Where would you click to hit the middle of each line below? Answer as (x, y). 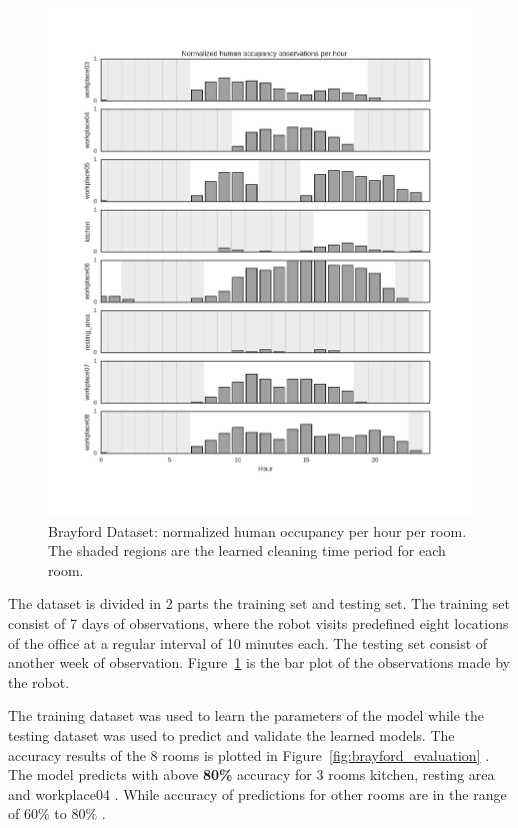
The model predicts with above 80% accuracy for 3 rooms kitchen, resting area (251, 774)
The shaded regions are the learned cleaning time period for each (247, 550)
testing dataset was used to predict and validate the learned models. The (231, 734)
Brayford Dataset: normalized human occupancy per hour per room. (257, 530)
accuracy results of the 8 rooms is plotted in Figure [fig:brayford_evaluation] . (249, 754)
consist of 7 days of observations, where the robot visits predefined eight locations (258, 622)
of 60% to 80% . (57, 813)
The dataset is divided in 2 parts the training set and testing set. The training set (259, 603)
